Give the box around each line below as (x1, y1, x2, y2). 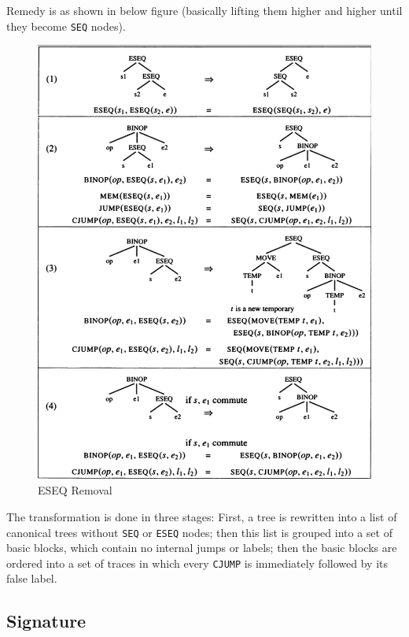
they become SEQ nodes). (6, 17, 126, 34)
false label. (6, 570, 57, 587)
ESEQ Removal (38, 482, 112, 498)
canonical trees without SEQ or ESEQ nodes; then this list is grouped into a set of (6, 524, 392, 540)
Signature (6, 609, 87, 633)
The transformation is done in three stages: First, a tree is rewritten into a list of (6, 508, 397, 524)
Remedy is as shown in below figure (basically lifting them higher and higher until (6, 2, 403, 18)
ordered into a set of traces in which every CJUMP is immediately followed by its (6, 554, 388, 571)
